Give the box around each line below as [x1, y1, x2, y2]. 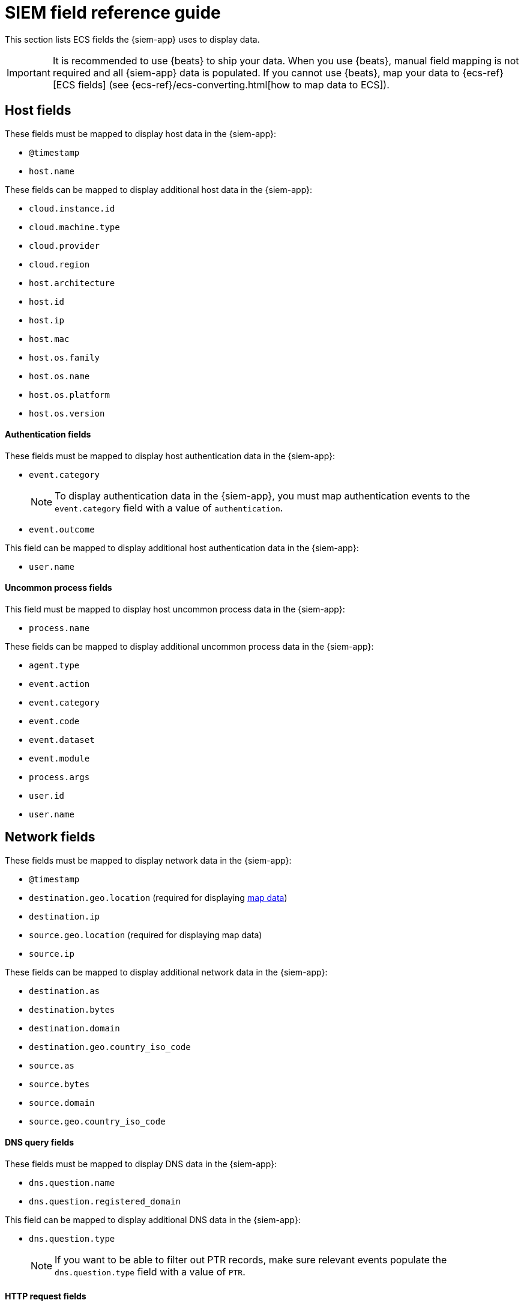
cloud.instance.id [29, 203, 115, 213]
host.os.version [29, 408, 105, 418]
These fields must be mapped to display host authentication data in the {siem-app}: [5, 450, 336, 461]
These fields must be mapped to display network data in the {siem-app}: [5, 855, 292, 865]
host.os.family [29, 352, 100, 362]
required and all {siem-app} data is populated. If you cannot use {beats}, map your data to [52, 66, 460, 79]
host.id [29, 296, 65, 307]
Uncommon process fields [5, 582, 112, 593]
